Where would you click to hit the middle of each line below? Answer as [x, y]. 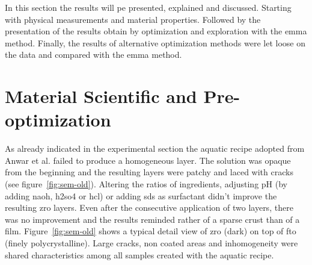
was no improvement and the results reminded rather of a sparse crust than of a [152, 219]
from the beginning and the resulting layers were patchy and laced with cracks [149, 172]
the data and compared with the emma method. [93, 55]
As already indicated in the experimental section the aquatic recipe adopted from [155, 148]
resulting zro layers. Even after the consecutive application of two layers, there [149, 207]
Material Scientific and [101, 96]
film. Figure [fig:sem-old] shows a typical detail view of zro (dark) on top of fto [151, 231]
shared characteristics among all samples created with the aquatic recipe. [139, 254]
